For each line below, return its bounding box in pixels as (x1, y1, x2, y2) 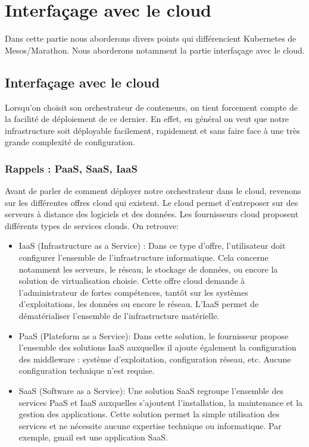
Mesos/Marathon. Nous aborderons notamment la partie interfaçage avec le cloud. (5, 43, 305, 56)
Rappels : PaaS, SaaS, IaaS (5, 161, 138, 176)
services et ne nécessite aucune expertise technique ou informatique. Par (18, 419, 282, 432)
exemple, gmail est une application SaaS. (18, 431, 168, 443)
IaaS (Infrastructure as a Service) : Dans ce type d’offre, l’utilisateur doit (18, 239, 286, 252)
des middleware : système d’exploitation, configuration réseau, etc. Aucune (18, 352, 291, 365)
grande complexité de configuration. (5, 136, 136, 148)
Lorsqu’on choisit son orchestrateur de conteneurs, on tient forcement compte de (5, 101, 298, 113)
